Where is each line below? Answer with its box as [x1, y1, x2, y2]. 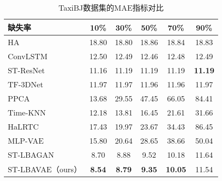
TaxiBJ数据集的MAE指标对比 [58, 2, 164, 13]
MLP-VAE [8, 135, 44, 146]
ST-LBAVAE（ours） [8, 164, 82, 175]
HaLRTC [8, 121, 39, 132]
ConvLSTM [8, 50, 48, 62]
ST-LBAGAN [8, 149, 54, 160]
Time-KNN [8, 107, 46, 118]
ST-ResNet [8, 65, 45, 76]
